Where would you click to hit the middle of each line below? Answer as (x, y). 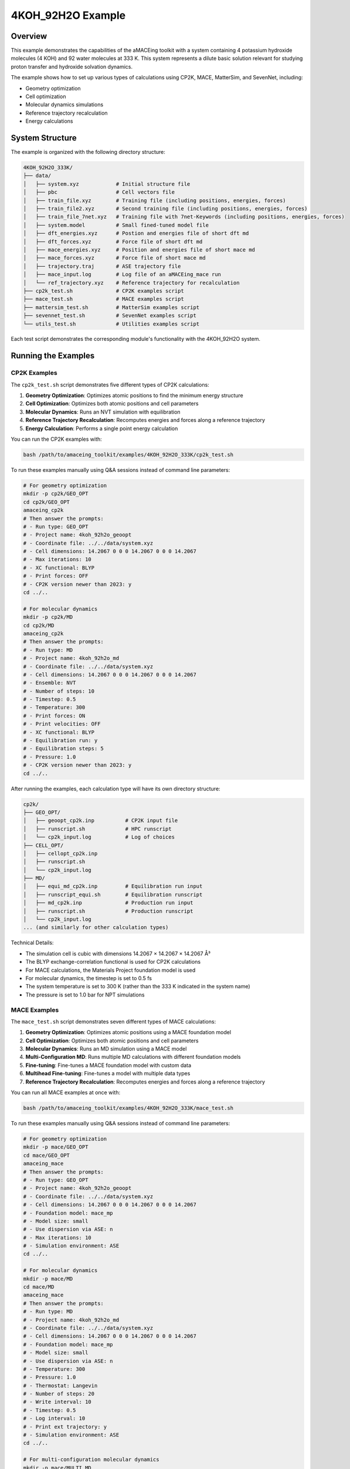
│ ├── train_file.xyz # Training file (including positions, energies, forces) (155, 200)
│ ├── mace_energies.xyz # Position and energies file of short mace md (139, 249)
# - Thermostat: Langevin (60, 1386)
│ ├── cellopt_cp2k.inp (60, 853)
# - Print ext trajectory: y (65, 1427)
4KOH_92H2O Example (68, 15)
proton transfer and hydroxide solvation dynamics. (72, 66)
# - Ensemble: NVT (50, 683)
